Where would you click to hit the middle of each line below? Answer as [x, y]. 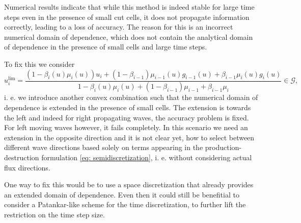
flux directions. [27, 167]
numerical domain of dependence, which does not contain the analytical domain [129, 36]
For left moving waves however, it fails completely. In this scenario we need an [126, 127]
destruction [22, 157]
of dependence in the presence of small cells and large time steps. [106, 47]
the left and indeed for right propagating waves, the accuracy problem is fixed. [127, 117]
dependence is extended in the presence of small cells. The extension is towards [128, 107]
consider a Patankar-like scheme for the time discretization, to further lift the [125, 204]
